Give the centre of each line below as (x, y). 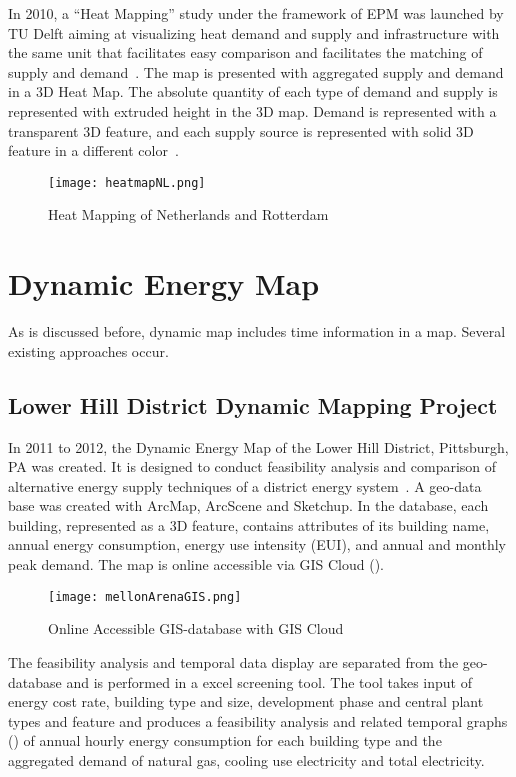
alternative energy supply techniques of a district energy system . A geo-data (245, 485)
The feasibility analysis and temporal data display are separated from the (233, 661)
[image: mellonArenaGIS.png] (145, 596)
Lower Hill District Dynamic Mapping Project (253, 404)
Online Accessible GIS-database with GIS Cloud (196, 628)
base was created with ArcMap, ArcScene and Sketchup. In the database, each (248, 505)
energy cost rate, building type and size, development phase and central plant (246, 701)
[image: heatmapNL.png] (127, 182)
